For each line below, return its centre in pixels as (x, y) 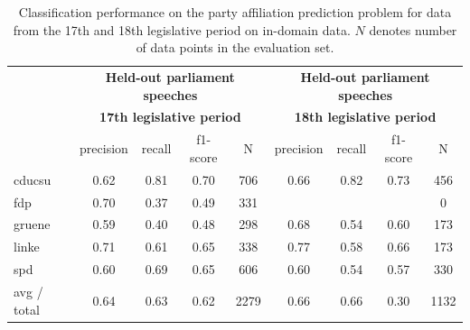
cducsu (33, 179)
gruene (32, 224)
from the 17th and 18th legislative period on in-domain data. (182, 29)
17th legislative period (170, 117)
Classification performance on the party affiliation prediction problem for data (235, 12)
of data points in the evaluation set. (235, 47)
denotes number (413, 29)
